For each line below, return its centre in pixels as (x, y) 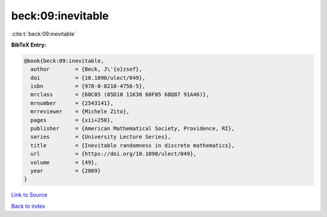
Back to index (28, 206)
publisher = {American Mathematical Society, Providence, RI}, (133, 129)
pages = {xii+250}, (72, 120)
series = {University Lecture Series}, (101, 137)
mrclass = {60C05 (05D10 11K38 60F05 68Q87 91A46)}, (120, 95)
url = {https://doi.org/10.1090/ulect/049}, (114, 154)
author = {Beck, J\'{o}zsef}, (86, 69)
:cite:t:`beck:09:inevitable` (44, 34)
